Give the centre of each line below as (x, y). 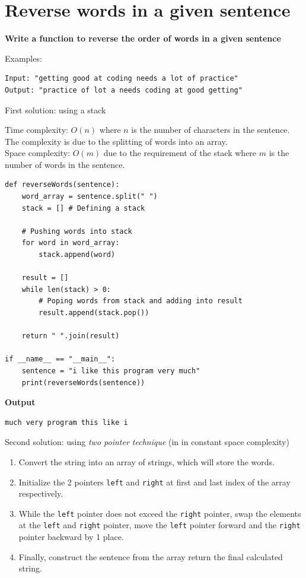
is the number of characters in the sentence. (211, 130)
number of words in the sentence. (65, 164)
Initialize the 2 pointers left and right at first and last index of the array (154, 482)
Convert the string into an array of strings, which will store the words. (146, 461)
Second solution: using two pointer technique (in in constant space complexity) (147, 442)
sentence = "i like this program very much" (111, 371)
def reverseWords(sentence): (62, 185)
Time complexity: (36, 130)
